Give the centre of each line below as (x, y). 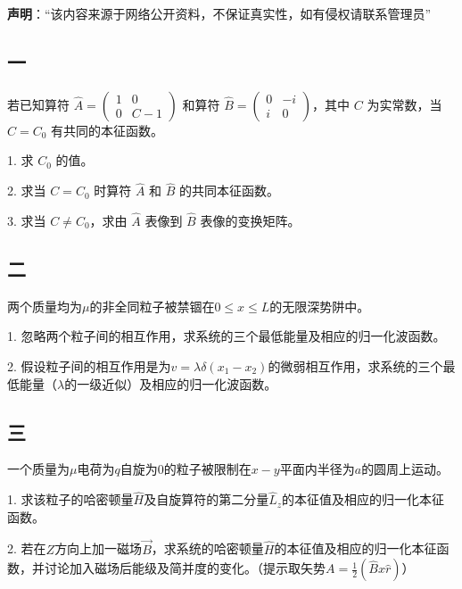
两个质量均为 (45, 306)
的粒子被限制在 (207, 469)
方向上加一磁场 (99, 548)
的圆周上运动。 (405, 469)
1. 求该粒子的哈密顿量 (70, 499)
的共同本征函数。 (230, 191)
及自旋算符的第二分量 (206, 499)
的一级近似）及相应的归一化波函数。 (171, 383)
